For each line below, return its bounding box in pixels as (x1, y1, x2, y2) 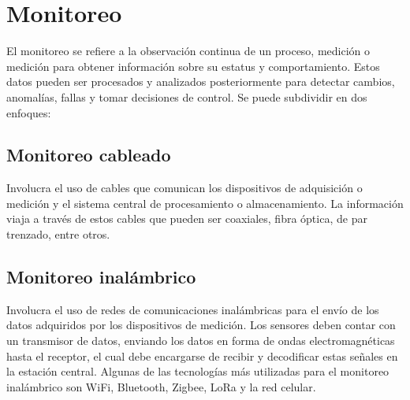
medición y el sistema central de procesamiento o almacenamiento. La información (6, 194, 404, 211)
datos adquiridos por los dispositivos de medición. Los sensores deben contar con (6, 317, 396, 333)
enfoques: (6, 104, 51, 120)
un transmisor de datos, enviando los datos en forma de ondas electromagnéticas (6, 332, 395, 349)
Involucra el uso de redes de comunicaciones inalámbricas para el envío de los (6, 301, 379, 317)
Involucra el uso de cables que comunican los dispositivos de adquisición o (6, 180, 363, 196)
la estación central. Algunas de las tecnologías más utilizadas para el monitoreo (6, 363, 389, 380)
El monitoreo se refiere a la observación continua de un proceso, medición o (6, 43, 371, 59)
